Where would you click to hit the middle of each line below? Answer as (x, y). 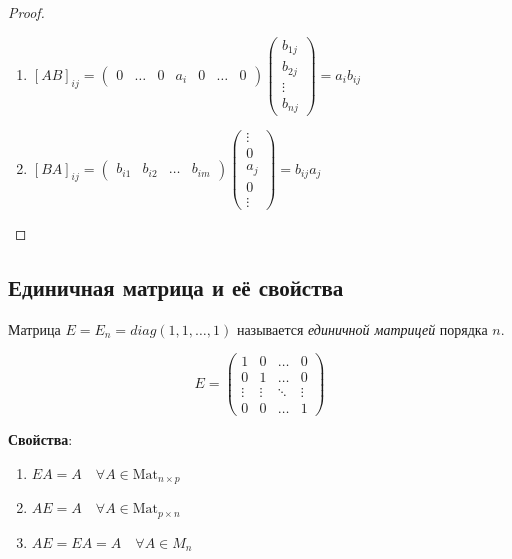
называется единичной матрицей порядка (362, 328)
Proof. (26, 12)
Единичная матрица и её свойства (176, 286)
